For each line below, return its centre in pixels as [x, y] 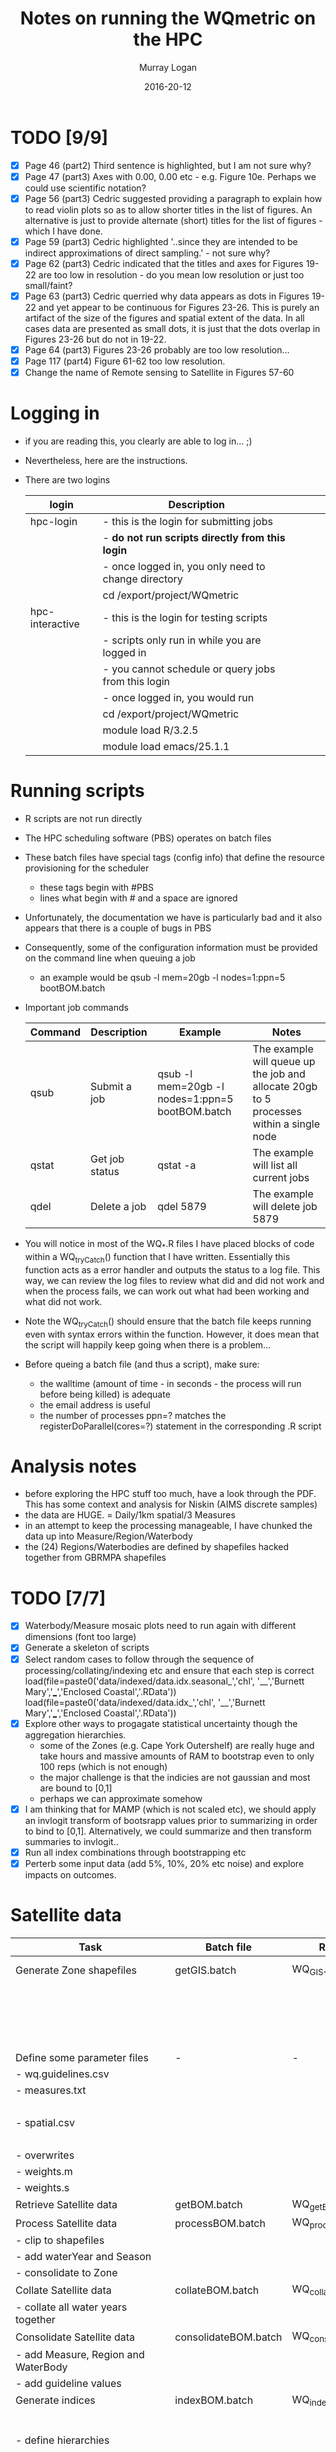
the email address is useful [95, 1404]
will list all [275, 1165]
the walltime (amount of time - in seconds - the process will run [170, 1383]
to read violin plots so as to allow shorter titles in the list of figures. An [168, 209]
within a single [286, 1124]
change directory [142, 579]
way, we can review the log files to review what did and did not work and [174, 1280]
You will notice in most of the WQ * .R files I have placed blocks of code [169, 1245]
